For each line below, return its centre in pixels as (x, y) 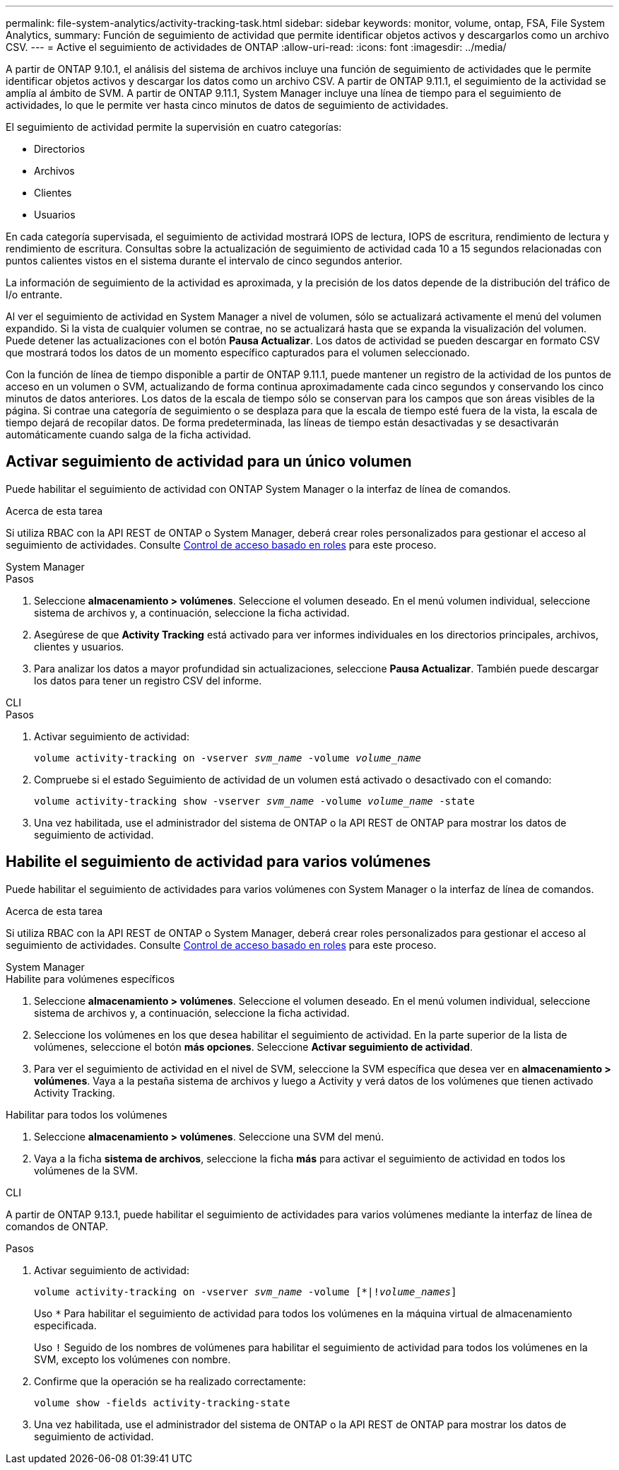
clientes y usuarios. (79, 646)
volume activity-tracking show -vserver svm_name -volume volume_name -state (254, 801)
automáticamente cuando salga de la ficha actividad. (129, 434)
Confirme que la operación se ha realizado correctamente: (170, 1381)
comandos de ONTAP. (57, 1226)
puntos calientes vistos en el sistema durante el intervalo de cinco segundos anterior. (204, 261)
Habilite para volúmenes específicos (90, 979)
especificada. (65, 1325)
